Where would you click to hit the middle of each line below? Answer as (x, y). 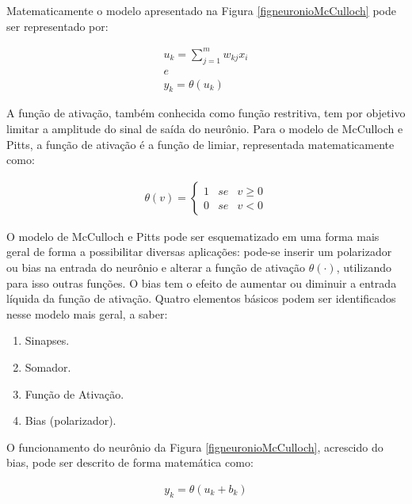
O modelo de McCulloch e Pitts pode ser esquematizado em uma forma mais (193, 236)
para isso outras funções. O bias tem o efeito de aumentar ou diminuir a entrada (202, 283)
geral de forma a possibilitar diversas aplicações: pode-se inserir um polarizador (199, 252)
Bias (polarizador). (71, 420)
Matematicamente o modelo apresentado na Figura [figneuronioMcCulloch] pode (201, 10)
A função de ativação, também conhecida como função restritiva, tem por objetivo (206, 113)
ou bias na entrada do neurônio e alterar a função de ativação (156, 267)
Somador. (48, 367)
